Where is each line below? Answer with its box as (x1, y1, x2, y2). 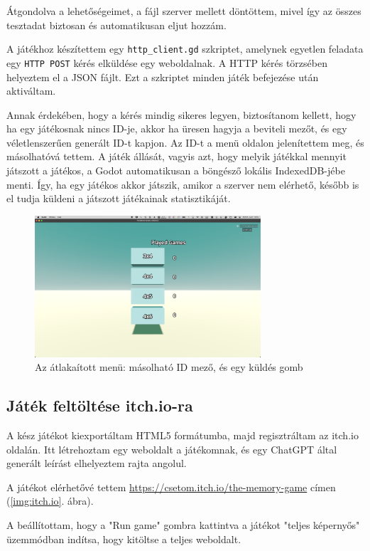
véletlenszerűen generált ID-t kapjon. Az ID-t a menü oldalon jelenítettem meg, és (6, 135, 364, 149)
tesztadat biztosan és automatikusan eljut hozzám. (6, 17, 227, 32)
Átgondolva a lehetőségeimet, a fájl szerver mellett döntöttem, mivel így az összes (6, 4, 361, 18)
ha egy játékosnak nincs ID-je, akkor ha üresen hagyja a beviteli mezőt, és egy (6, 121, 347, 136)
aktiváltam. (6, 83, 56, 98)
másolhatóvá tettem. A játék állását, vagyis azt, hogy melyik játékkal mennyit (6, 149, 347, 164)
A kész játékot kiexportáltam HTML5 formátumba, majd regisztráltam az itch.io (6, 427, 359, 442)
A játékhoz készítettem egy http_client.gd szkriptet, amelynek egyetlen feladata (6, 41, 364, 56)
